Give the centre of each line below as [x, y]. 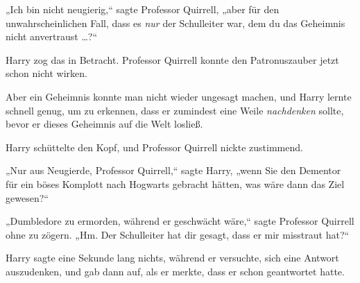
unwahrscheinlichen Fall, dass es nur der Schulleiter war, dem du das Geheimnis [175, 23]
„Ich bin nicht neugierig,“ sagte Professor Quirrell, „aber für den [143, 9]
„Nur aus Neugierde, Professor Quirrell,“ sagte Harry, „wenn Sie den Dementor [173, 170]
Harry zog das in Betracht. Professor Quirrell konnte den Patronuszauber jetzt [172, 59]
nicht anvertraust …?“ [52, 36]
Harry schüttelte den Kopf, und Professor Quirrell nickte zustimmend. [154, 147]
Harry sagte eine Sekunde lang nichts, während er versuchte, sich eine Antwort [172, 258]
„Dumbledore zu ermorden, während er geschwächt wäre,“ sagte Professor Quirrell [180, 221]
